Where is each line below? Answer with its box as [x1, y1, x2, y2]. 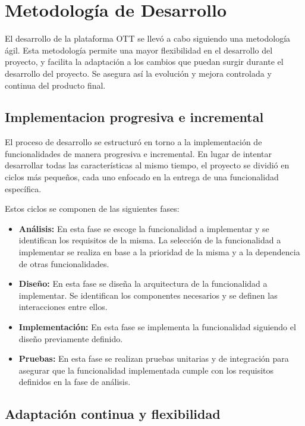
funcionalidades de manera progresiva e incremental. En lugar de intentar [5, 147, 272, 159]
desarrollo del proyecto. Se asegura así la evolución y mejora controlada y [5, 67, 272, 79]
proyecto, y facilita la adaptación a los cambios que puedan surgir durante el [5, 55, 284, 68]
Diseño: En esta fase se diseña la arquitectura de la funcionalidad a [18, 277, 268, 290]
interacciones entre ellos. [18, 300, 108, 313]
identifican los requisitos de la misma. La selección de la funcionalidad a [18, 234, 281, 246]
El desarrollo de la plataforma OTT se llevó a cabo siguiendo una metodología [5, 32, 291, 45]
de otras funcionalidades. [18, 257, 109, 270]
